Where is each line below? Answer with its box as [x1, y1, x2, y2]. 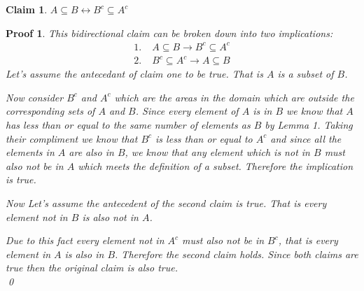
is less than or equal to [155, 131, 253, 145]
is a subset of [277, 66, 334, 81]
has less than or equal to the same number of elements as [6, 118, 251, 132]
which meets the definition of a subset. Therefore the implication [78, 158, 353, 173]
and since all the [270, 131, 342, 145]
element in [6, 246, 51, 261]
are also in [69, 145, 114, 159]
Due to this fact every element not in [6, 233, 164, 248]
